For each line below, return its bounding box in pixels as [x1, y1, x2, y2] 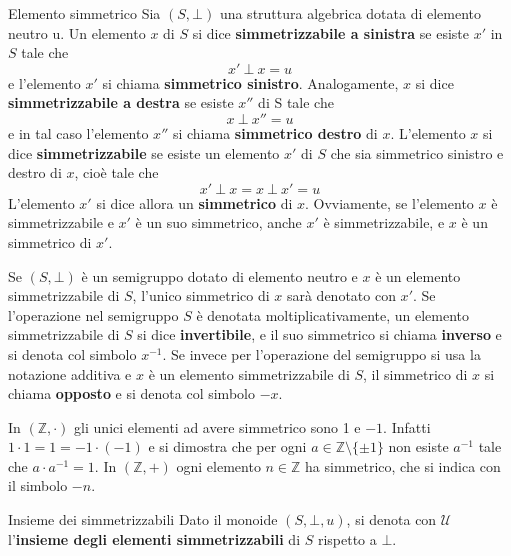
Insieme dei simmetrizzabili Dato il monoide [8, 509, 278, 530]
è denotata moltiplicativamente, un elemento [196, 304, 470, 325]
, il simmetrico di [363, 363, 468, 384]
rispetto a [317, 528, 377, 549]
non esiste [388, 436, 449, 457]
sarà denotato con [286, 285, 396, 306]
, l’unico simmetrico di [132, 285, 270, 306]
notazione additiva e [8, 363, 132, 384]
